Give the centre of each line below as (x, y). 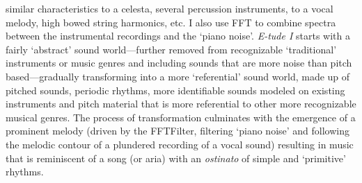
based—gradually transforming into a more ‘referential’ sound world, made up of (178, 76)
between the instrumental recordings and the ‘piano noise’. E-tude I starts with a (178, 36)
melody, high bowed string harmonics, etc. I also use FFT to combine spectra (171, 22)
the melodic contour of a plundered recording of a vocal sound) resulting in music (180, 144)
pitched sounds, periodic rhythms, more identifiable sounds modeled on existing (175, 90)
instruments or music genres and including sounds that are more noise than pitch (179, 63)
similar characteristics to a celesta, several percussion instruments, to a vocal (170, 8)
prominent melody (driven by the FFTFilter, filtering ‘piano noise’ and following (178, 131)
